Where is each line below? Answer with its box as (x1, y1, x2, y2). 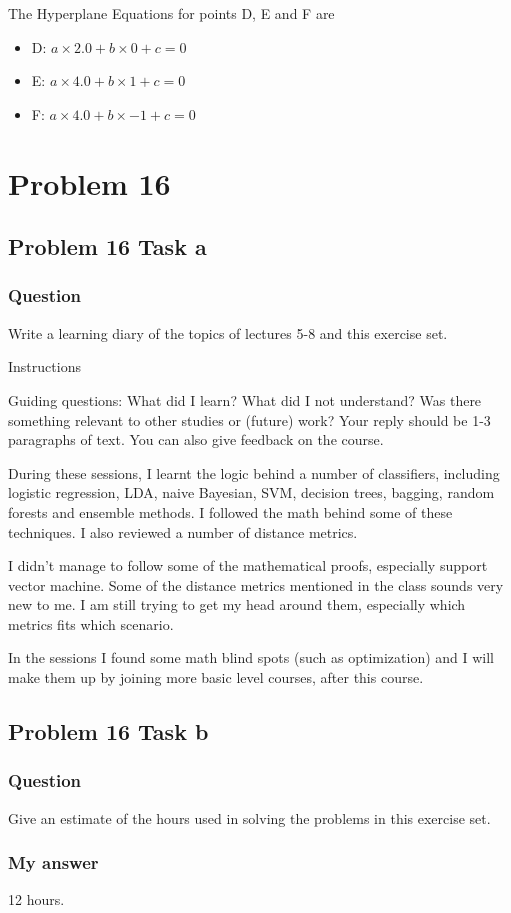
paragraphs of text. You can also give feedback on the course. (8, 429, 384, 450)
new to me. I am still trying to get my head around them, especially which (8, 594, 466, 615)
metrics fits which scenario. (8, 613, 174, 634)
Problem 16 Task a (8, 231, 207, 262)
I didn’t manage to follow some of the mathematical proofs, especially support (8, 555, 488, 576)
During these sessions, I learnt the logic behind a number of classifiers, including (8, 462, 500, 483)
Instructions (8, 356, 81, 377)
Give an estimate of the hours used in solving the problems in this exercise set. (8, 807, 491, 828)
